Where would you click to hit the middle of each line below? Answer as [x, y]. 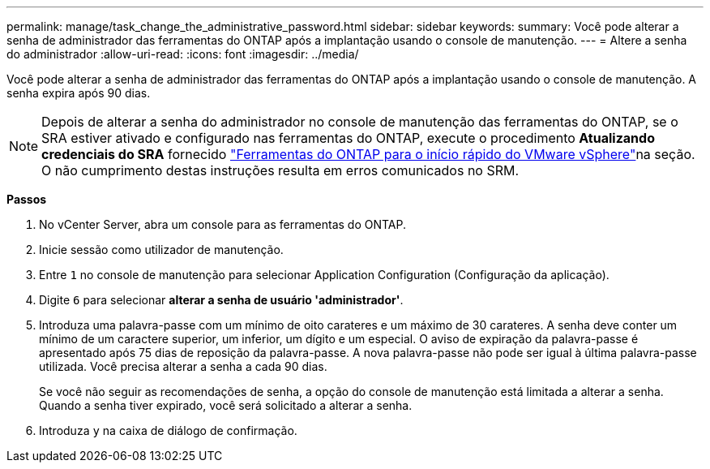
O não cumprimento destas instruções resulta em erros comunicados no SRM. [280, 170]
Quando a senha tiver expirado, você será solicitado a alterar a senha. [226, 405]
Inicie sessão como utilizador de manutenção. [161, 250]
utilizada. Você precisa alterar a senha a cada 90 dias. [183, 366]
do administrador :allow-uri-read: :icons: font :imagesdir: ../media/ [183, 54]
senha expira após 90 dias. [79, 93]
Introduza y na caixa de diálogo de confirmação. [168, 430]
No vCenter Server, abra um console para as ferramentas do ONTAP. [222, 224]
